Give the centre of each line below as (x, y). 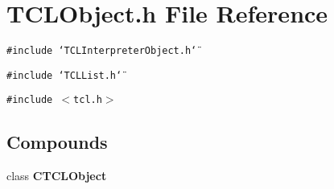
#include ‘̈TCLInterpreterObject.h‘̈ (102, 51)
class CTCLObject (57, 176)
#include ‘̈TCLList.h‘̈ (64, 75)
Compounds (57, 142)
